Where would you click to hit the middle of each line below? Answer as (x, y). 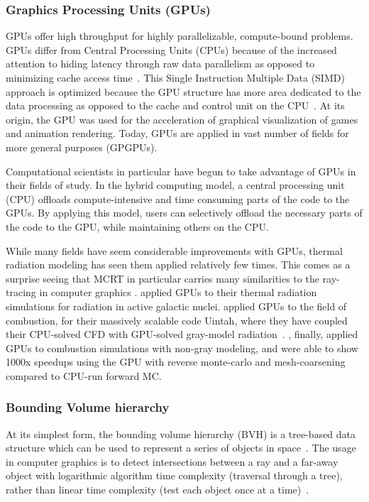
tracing (21, 292)
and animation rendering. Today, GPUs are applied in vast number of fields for (177, 133)
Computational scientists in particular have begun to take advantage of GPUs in (181, 171)
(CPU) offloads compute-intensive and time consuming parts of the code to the (178, 198)
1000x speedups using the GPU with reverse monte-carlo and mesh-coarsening (176, 362)
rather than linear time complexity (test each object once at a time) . (158, 490)
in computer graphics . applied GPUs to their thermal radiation (178, 292)
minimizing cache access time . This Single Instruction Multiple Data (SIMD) (175, 77)
